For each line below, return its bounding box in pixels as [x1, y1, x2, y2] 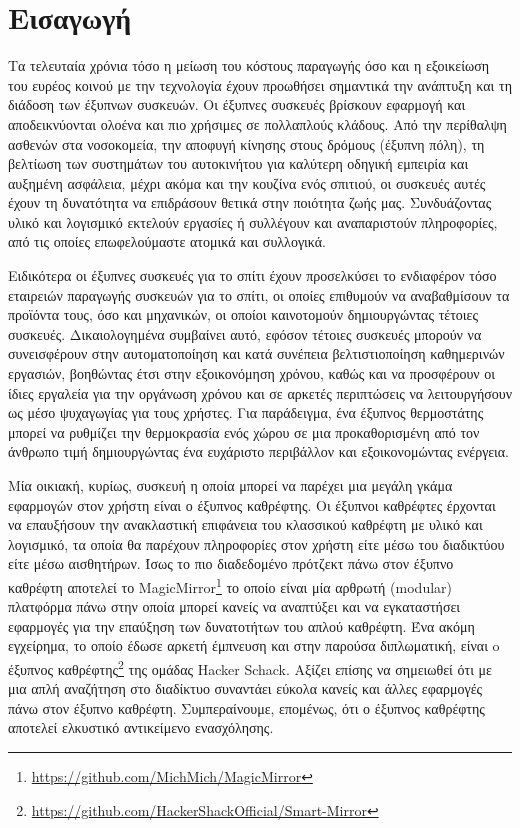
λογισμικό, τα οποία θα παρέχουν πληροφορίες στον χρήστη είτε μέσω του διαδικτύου [8, 533, 505, 554]
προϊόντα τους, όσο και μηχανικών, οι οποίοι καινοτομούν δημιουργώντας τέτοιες [8, 304, 478, 325]
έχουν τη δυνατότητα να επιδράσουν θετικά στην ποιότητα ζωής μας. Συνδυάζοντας [8, 192, 492, 213]
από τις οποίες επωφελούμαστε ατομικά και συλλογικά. [8, 231, 327, 252]
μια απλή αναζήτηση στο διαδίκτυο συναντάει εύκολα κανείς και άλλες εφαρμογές [8, 678, 483, 699]
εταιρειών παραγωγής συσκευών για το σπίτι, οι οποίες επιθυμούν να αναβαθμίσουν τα [8, 284, 510, 305]
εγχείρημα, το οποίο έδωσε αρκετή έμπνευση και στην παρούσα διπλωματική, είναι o [8, 635, 500, 656]
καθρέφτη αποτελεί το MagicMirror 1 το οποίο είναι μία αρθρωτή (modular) [8, 573, 452, 597]
